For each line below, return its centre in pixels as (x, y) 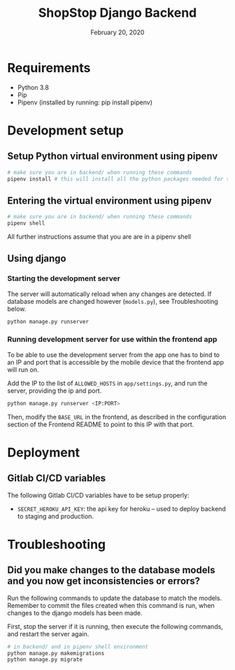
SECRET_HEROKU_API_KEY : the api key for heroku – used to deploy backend (121, 508)
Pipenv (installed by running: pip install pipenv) (85, 102)
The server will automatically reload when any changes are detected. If (109, 294)
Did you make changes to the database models (111, 570)
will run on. (23, 370)
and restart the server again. (48, 634)
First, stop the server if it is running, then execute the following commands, (115, 626)
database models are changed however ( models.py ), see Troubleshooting (113, 301)
